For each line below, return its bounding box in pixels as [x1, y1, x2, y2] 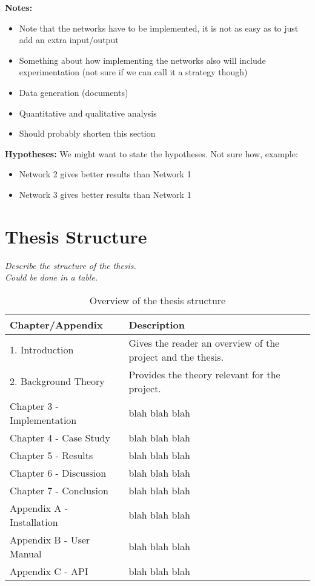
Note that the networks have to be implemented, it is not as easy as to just [19, 21, 299, 34]
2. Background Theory [10, 374, 105, 389]
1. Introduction [10, 342, 74, 357]
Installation [10, 514, 58, 529]
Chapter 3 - [10, 398, 59, 413]
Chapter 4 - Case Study [10, 430, 110, 445]
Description [128, 317, 185, 332]
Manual [10, 546, 42, 560]
